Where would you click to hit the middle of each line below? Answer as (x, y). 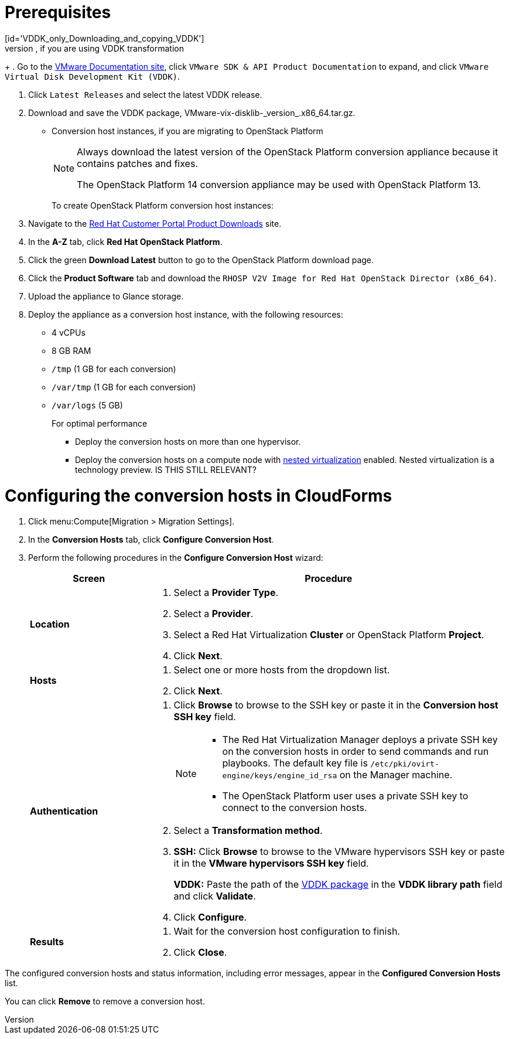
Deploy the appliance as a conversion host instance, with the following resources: (186, 314)
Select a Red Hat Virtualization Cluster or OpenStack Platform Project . (329, 635)
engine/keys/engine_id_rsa (280, 776)
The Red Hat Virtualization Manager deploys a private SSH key (360, 740)
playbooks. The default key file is (295, 763)
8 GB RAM (71, 350)
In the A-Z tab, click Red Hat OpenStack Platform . (125, 241)
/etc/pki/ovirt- (405, 764)
